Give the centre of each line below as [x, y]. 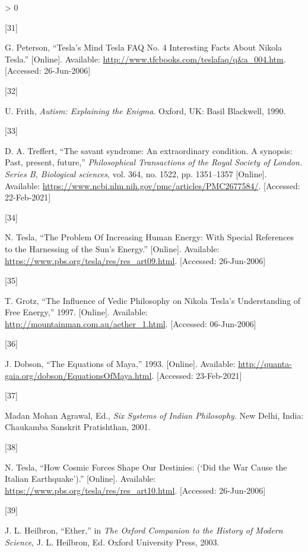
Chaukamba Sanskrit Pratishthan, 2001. [78, 427]
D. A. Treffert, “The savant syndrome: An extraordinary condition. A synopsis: [149, 150]
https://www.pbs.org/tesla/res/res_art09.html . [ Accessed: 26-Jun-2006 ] [135, 260]
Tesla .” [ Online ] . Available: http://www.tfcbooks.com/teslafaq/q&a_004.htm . [145, 59]
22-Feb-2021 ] [28, 197]
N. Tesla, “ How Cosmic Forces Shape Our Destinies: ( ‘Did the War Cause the [146, 467]
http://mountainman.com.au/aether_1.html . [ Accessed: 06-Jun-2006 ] [131, 323]
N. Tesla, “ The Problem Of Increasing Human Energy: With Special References [150, 237]
